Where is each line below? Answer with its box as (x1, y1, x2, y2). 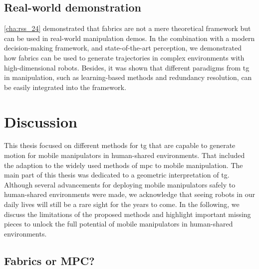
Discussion (4, 111, 77, 131)
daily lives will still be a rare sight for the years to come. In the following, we (4, 199, 240, 209)
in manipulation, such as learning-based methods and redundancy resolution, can (4, 72, 252, 82)
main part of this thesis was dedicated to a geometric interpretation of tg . (4, 169, 230, 180)
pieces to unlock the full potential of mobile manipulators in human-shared (4, 218, 233, 229)
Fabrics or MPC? (4, 252, 95, 268)
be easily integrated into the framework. (4, 81, 126, 92)
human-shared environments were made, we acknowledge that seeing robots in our (4, 189, 255, 199)
